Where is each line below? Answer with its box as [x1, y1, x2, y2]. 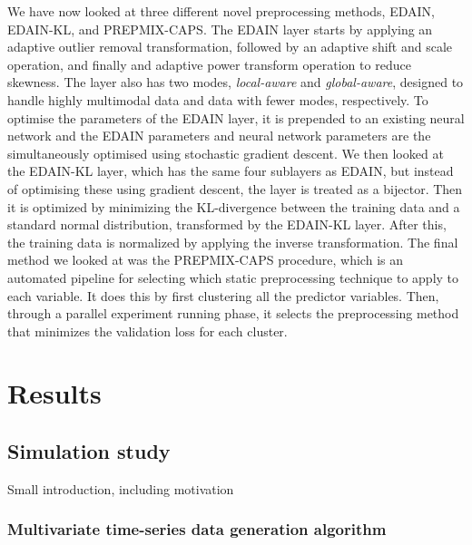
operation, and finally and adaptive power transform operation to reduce [7, 54, 411, 73]
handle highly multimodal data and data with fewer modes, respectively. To [7, 90, 428, 109]
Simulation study [7, 437, 171, 465]
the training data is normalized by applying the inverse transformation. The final [7, 232, 458, 251]
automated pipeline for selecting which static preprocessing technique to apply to [7, 268, 459, 287]
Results [7, 375, 102, 412]
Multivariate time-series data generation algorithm [7, 518, 387, 540]
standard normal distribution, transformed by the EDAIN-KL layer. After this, [7, 215, 447, 234]
